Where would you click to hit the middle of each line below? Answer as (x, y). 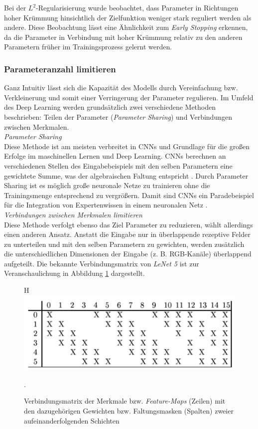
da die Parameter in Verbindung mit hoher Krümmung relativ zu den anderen (123, 37)
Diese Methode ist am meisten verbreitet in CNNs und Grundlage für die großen (127, 146)
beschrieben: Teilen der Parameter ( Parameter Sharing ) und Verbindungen (118, 116)
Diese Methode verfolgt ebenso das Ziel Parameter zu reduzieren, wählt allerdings (129, 224)
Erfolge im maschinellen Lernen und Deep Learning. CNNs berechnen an (115, 156)
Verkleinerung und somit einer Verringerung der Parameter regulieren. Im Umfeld (129, 97)
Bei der (15, 7)
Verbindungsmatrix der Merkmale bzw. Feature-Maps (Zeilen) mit (125, 401)
